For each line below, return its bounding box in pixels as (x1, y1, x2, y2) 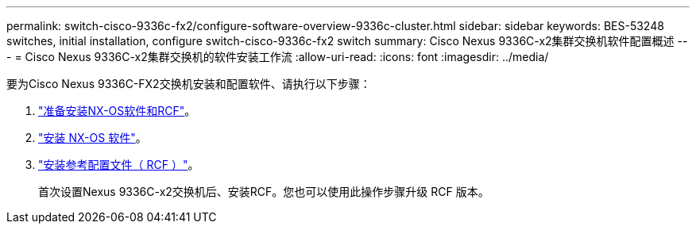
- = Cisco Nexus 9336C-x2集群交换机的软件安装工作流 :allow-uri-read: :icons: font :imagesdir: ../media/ (6, 50, 549, 63)
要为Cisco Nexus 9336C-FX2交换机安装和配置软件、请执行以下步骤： (6, 77, 371, 90)
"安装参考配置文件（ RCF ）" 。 (38, 158, 199, 171)
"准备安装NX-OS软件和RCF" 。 (38, 104, 196, 117)
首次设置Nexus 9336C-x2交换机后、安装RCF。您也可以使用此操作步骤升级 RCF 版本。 (38, 185, 489, 198)
